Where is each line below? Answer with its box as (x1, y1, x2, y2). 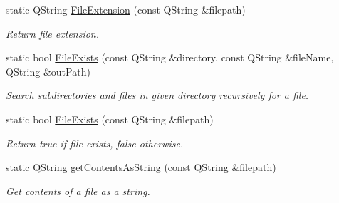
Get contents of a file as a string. (6, 183, 150, 198)
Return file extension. (6, 26, 100, 41)
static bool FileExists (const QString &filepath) (6, 111, 214, 126)
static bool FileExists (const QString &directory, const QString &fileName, (6, 50, 334, 65)
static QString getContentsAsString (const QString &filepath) (6, 160, 276, 175)
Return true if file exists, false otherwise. (6, 135, 184, 150)
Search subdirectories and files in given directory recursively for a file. (6, 88, 309, 103)
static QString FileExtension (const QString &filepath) (6, 2, 246, 16)
